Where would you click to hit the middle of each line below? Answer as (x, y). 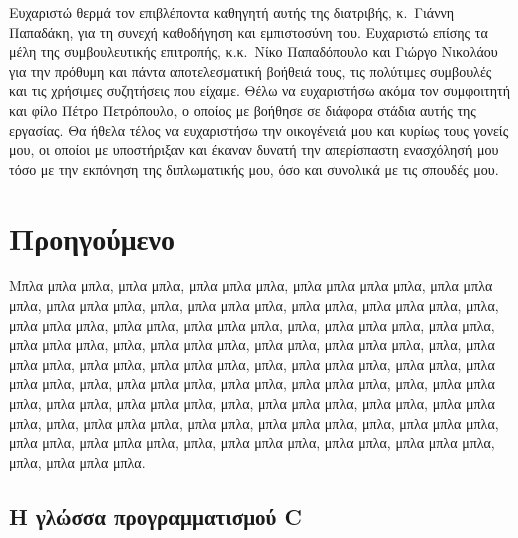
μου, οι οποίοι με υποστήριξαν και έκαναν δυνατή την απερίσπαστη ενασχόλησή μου (254, 149)
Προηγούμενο (92, 237)
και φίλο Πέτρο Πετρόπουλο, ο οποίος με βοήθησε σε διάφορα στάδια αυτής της (242, 109)
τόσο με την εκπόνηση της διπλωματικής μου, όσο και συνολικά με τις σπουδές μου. (254, 168)
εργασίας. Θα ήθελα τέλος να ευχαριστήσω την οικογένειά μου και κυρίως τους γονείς (259, 129)
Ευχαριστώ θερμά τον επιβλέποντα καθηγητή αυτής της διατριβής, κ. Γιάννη (232, 12)
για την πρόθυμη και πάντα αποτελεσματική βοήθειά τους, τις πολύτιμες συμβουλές (250, 70)
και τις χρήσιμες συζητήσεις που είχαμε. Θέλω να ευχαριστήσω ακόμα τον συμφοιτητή (260, 90)
